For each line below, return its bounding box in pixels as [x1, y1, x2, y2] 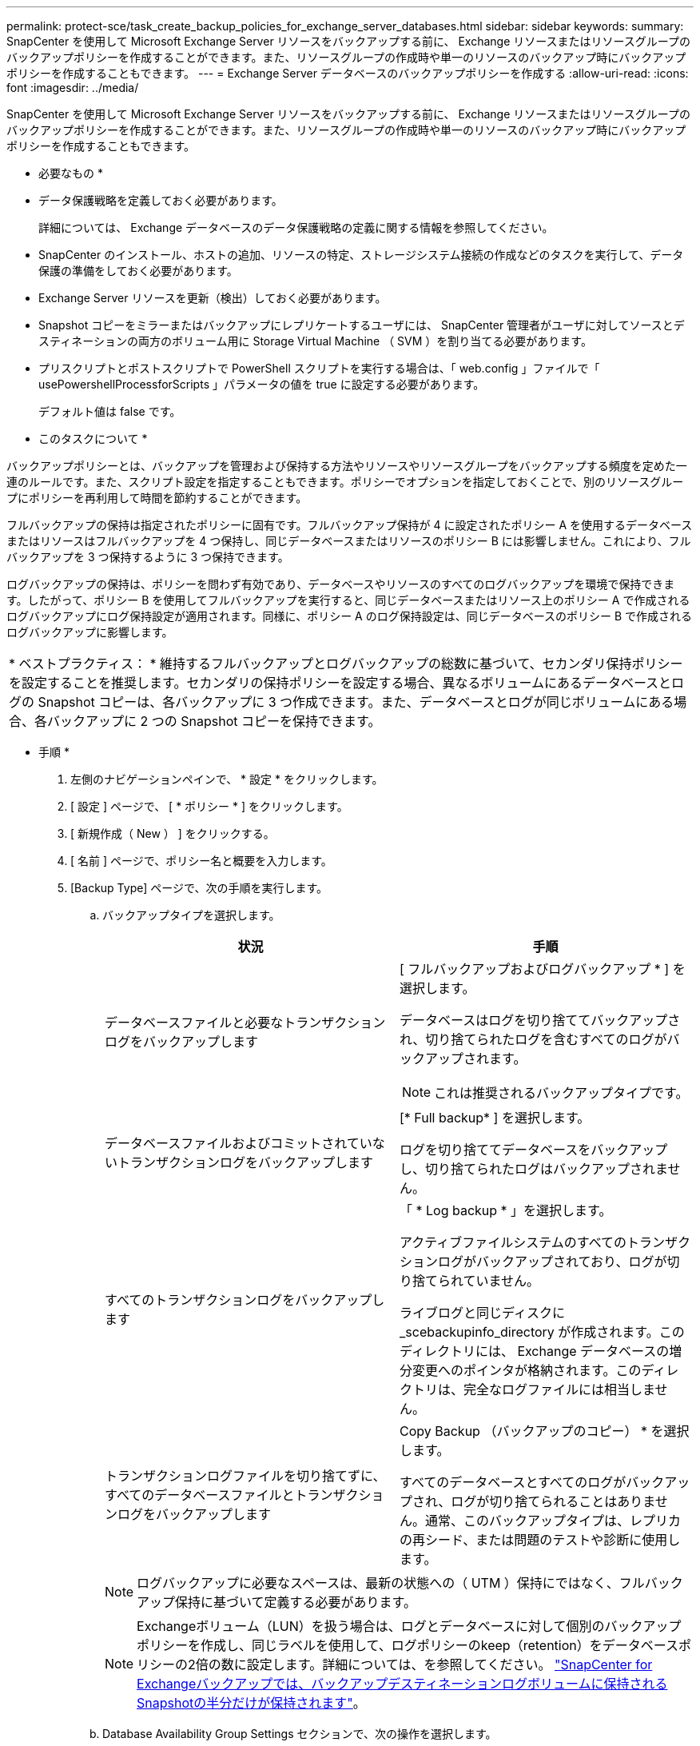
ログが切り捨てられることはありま [451, 1493, 655, 1509]
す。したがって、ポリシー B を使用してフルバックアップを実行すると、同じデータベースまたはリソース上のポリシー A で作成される [6, 593, 690, 607]
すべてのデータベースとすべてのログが [400, 1474, 626, 1490]
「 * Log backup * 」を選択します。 [400, 1202, 612, 1218]
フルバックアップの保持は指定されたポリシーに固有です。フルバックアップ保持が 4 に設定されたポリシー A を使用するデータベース [6, 518, 693, 532]
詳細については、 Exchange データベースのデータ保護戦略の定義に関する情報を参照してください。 [38, 221, 554, 234]
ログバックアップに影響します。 [6, 625, 173, 639]
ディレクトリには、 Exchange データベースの [400, 1343, 670, 1359]
